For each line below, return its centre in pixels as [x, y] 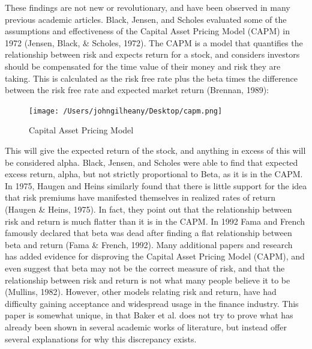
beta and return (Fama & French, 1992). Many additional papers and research [149, 244]
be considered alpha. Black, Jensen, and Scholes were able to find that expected [151, 162]
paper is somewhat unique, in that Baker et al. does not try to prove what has [149, 315]
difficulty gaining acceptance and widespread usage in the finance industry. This [152, 303]
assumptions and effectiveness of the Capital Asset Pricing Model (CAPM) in [148, 31]
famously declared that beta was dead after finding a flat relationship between [148, 233]
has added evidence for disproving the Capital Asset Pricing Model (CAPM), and [155, 256]
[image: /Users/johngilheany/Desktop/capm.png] [126, 111]
